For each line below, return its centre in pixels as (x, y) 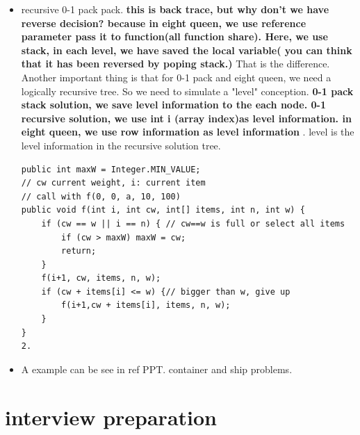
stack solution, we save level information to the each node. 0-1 (173, 105)
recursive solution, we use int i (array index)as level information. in (186, 118)
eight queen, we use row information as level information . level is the (188, 132)
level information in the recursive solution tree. (121, 145)
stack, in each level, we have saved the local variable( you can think (187, 50)
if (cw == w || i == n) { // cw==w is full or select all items (193, 223)
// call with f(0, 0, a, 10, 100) (101, 196)
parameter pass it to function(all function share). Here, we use (174, 36)
